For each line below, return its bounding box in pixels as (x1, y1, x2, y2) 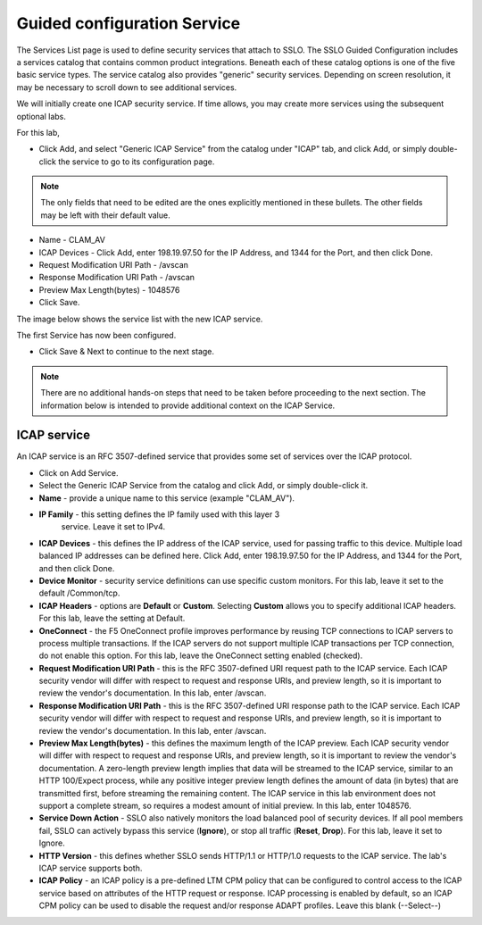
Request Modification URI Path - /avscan (38, 260, 189, 271)
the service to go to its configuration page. (58, 156, 215, 167)
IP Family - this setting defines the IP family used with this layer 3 (38, 509, 280, 520)
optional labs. (16, 111, 67, 121)
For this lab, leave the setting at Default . (38, 612, 186, 624)
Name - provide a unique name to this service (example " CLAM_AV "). (38, 492, 295, 504)
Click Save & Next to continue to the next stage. (38, 346, 214, 357)
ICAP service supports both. (38, 862, 143, 873)
